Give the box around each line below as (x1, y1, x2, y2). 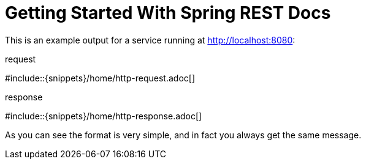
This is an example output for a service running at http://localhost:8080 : (5, 34, 295, 45)
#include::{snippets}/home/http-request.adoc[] (5, 72, 196, 83)
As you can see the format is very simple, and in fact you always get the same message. (5, 129, 362, 140)
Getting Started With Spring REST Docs (5, 2, 331, 23)
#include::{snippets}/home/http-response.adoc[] (5, 110, 202, 121)
